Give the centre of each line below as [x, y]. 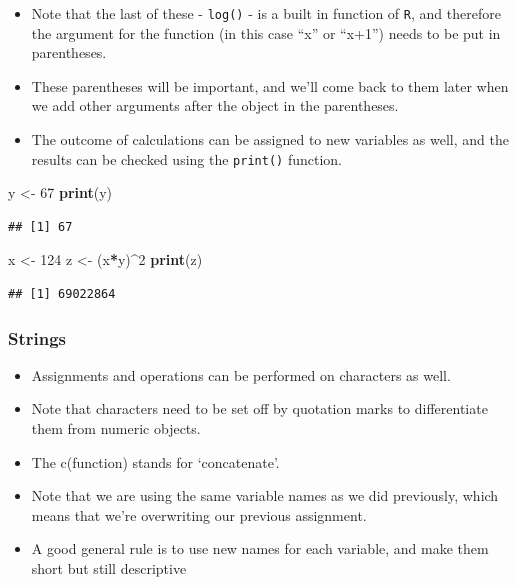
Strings [37, 337]
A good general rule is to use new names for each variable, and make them [260, 548]
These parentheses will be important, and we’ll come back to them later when [270, 85]
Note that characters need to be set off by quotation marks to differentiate [259, 408]
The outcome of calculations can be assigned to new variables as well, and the [270, 139]
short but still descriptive [109, 568]
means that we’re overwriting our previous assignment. [199, 514]
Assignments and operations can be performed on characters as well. [241, 374]
